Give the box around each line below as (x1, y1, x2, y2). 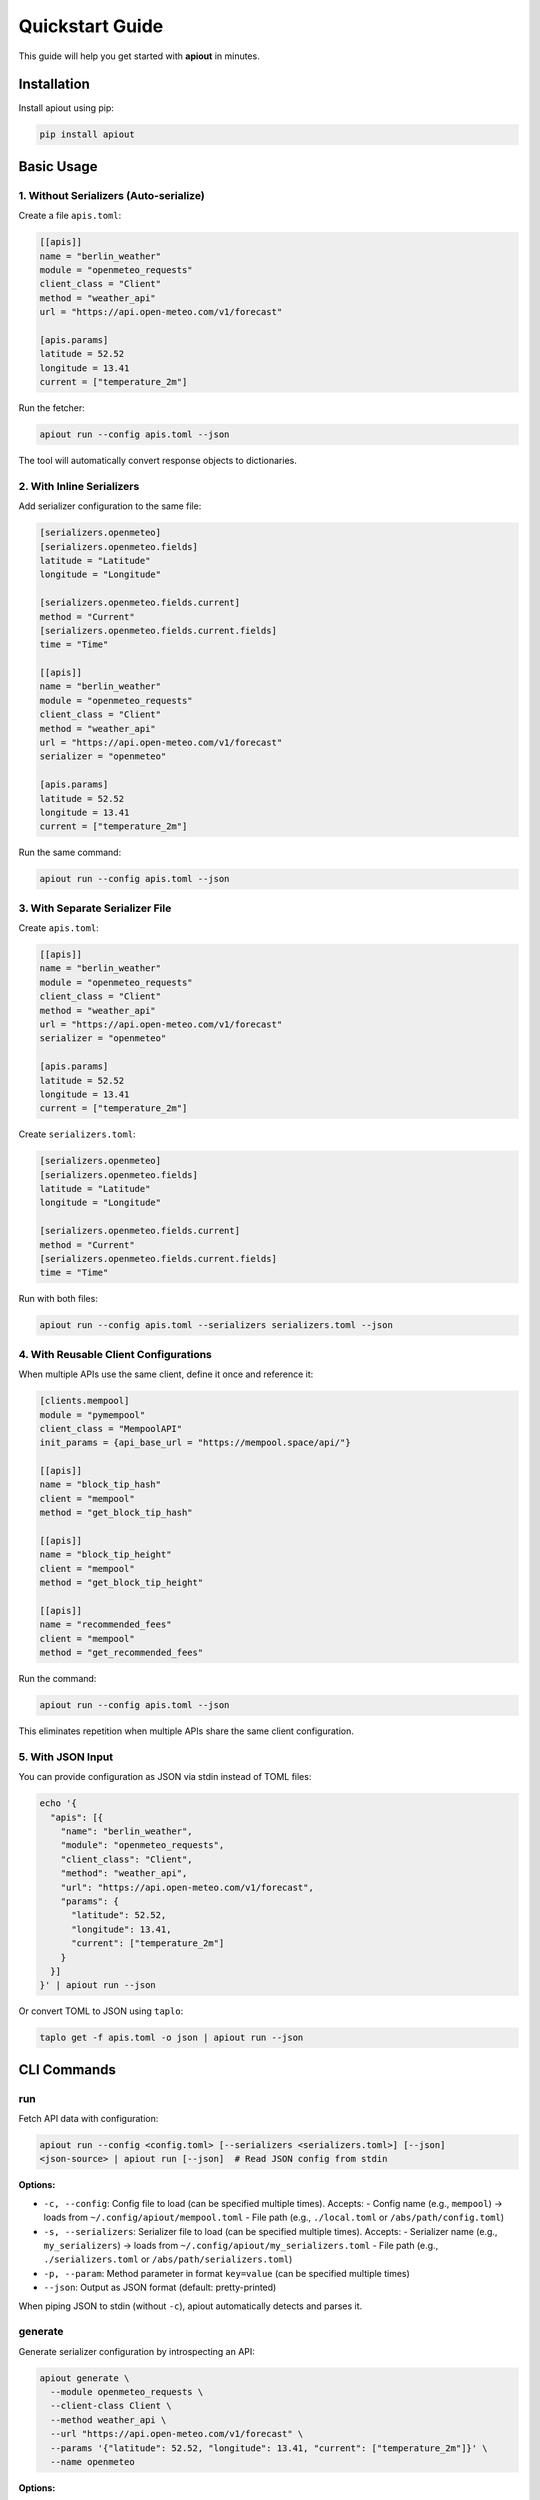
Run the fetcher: (18, 402, 85, 414)
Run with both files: (18, 1293, 99, 1305)
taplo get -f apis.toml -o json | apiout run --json (39, 2032, 304, 2044)
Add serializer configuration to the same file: (18, 500, 202, 512)
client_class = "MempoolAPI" (39, 1423, 183, 1434)
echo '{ (39, 1798, 77, 1809)
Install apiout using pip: (18, 102, 115, 114)
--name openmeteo (50, 2456, 135, 2467)
